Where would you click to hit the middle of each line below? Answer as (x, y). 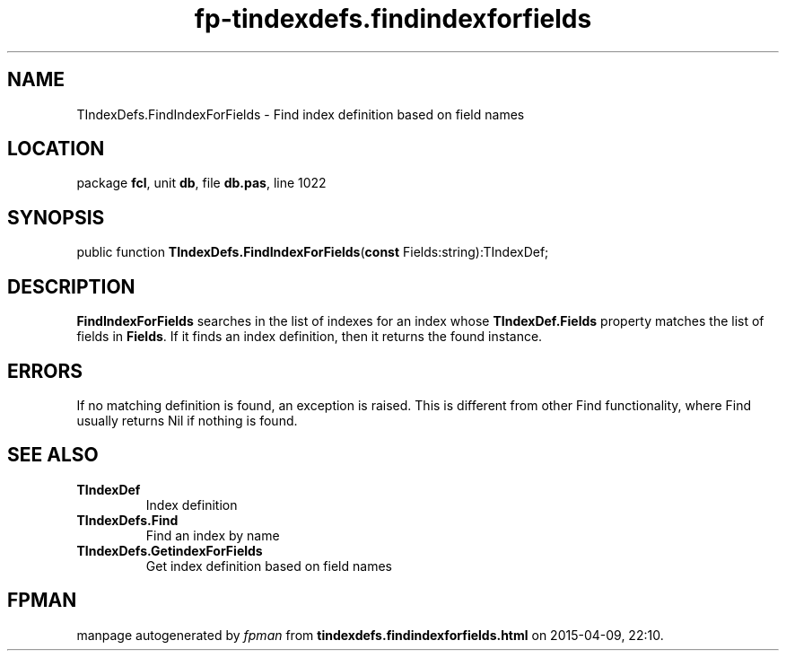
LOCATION (56, 149)
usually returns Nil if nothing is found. (187, 420)
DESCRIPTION (71, 286)
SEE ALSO (53, 455)
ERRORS (45, 371)
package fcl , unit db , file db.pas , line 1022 (201, 183)
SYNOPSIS (56, 217)
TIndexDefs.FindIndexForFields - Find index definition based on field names (301, 114)
